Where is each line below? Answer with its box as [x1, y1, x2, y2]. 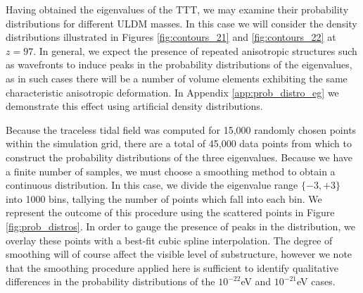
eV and [241, 274, 272, 289]
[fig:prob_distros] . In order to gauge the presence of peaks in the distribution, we [6, 218, 355, 233]
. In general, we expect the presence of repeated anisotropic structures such [33, 43, 357, 58]
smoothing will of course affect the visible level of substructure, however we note [6, 247, 352, 261]
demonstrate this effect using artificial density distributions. [6, 99, 263, 113]
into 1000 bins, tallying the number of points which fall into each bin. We [6, 191, 322, 206]
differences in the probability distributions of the [6, 274, 215, 289]
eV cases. [297, 274, 336, 289]
